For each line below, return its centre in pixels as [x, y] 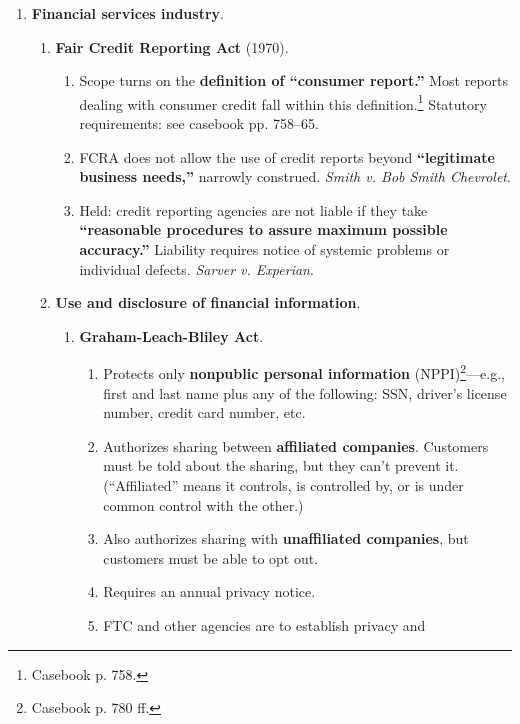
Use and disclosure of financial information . [208, 302]
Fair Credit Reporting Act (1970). [172, 46]
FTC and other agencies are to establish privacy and [264, 624]
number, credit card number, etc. [204, 412]
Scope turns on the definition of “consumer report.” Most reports [294, 80]
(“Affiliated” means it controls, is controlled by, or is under [283, 485]
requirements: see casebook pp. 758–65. [199, 123]
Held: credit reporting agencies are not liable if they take [253, 209]
